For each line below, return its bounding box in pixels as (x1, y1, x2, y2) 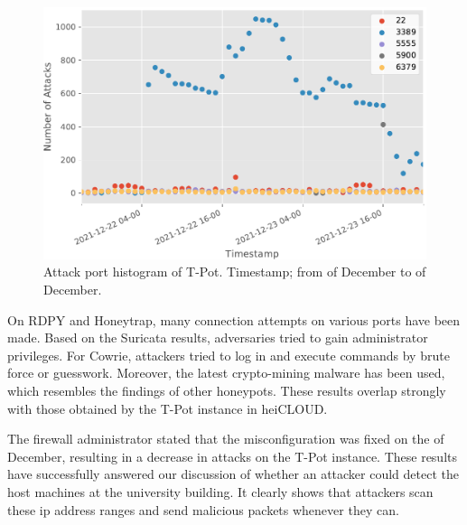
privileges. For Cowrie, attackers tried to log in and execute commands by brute (7, 345, 450, 364)
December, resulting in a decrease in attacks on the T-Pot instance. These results (7, 446, 458, 465)
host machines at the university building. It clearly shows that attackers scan (7, 483, 434, 501)
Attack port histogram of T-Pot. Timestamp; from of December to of (43, 262, 426, 281)
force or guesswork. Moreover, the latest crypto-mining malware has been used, (7, 363, 445, 382)
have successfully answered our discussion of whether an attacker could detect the (7, 464, 459, 483)
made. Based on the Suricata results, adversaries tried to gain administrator (7, 328, 428, 347)
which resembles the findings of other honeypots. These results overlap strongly (7, 381, 446, 400)
